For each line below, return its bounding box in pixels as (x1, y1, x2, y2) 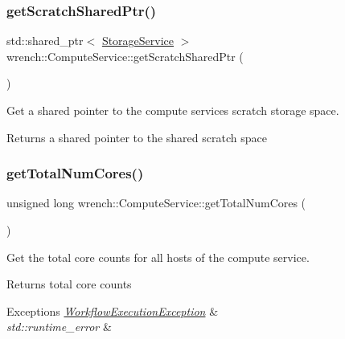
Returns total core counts (6, 276, 132, 292)
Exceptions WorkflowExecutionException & (6, 302, 219, 319)
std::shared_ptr (6, 32, 84, 49)
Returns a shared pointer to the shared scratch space (6, 129, 267, 145)
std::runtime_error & (6, 318, 112, 335)
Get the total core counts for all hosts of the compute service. (6, 248, 310, 265)
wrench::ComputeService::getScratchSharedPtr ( (6, 47, 244, 64)
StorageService (101, 32, 175, 49)
